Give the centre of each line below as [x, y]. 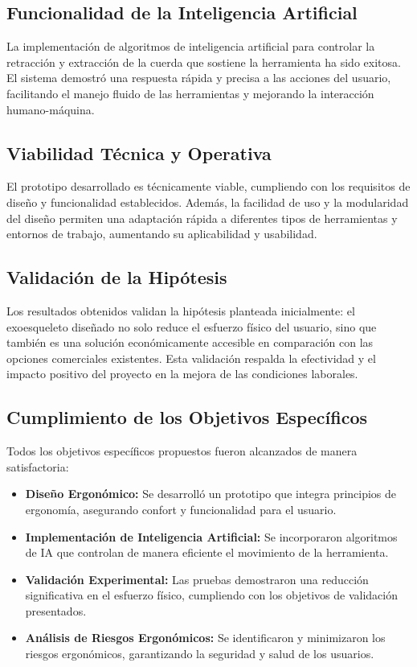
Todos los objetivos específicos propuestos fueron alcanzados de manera [182, 451]
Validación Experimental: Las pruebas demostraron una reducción [197, 579]
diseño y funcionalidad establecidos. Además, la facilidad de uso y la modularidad [208, 202]
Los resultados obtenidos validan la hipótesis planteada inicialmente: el [181, 310]
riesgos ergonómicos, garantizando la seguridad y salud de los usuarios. [200, 654]
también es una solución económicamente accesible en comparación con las [190, 342]
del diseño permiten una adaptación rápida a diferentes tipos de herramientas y [202, 218]
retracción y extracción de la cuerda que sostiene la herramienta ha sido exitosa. [204, 62]
